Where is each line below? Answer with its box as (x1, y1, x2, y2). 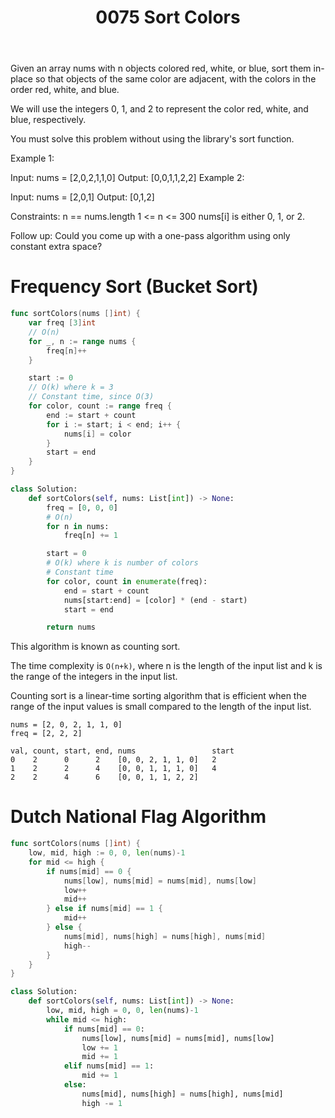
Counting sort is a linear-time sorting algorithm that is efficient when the (10, 690, 307, 702)
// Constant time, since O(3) (28, 392, 155, 402)
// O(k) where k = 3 (28, 382, 114, 393)
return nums (46, 622, 97, 633)
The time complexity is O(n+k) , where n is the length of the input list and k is (10, 660, 323, 672)
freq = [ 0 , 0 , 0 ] (46, 502, 118, 513)
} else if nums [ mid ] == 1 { (46, 904, 163, 914)
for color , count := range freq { (28, 401, 172, 411)
